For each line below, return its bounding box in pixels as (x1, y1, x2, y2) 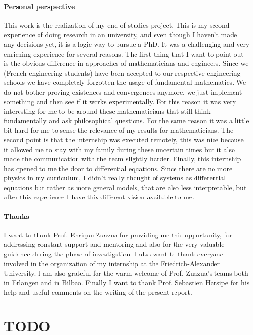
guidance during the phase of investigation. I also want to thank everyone (4, 249, 223, 259)
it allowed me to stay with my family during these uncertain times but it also (4, 144, 235, 154)
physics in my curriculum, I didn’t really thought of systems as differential (4, 173, 226, 183)
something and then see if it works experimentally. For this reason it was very (4, 96, 236, 106)
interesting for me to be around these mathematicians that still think (4, 106, 211, 116)
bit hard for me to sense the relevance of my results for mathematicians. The (4, 125, 234, 135)
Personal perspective (4, 1, 75, 11)
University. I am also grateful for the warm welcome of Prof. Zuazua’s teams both (4, 268, 248, 278)
